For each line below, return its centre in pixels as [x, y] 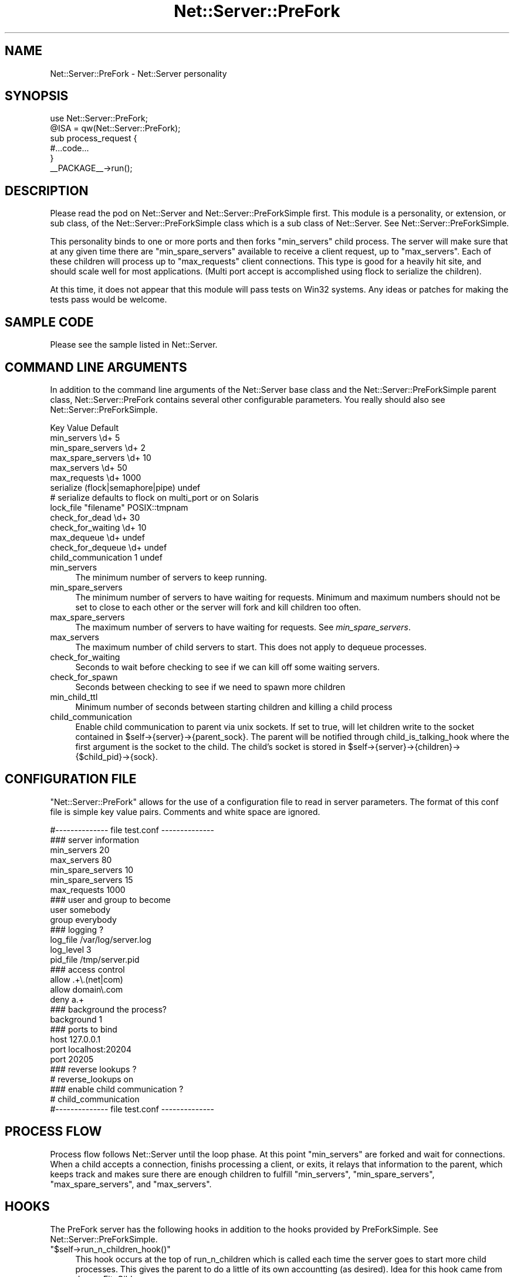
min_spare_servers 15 [92, 879]
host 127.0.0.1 [75, 1039]
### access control [87, 969]
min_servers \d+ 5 [85, 437]
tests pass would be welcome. [109, 300]
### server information [95, 840]
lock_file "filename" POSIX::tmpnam [119, 507]
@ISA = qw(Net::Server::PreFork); [115, 128]
